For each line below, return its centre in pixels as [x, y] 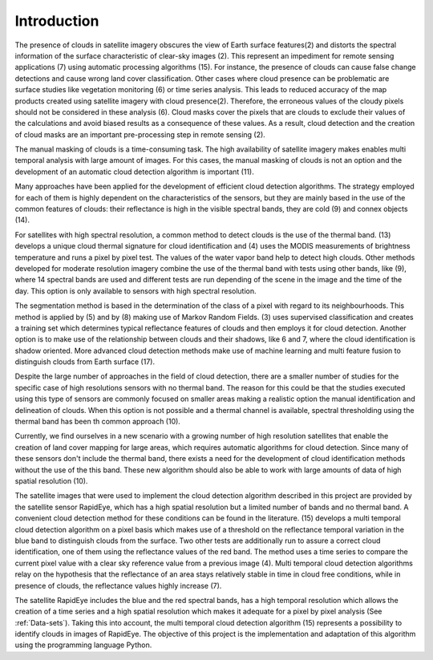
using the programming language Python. [83, 645]
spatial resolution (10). [51, 481]
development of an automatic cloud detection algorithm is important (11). [134, 172]
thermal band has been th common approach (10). [97, 422]
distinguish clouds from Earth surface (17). [85, 362]
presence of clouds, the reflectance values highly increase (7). [118, 585]
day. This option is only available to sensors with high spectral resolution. [136, 291]
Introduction [57, 21]
